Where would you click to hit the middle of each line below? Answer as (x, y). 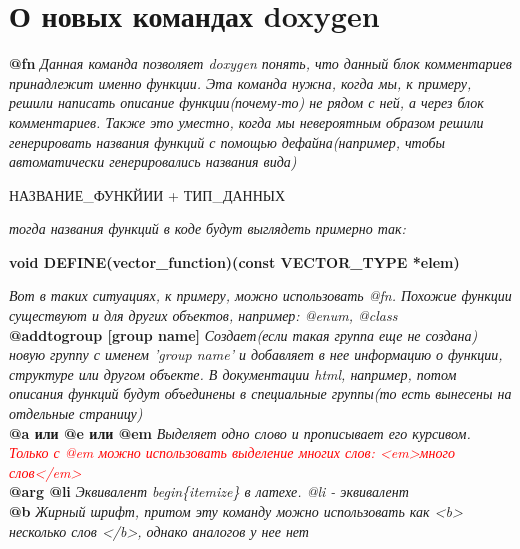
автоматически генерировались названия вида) (153, 161)
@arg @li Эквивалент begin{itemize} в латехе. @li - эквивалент (209, 491)
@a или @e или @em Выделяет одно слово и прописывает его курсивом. (240, 432)
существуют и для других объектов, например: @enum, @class (203, 315)
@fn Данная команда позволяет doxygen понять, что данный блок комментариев (260, 63)
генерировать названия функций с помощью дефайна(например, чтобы (227, 141)
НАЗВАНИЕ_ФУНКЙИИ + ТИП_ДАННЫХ (147, 194)
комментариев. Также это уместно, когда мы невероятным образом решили (246, 121)
